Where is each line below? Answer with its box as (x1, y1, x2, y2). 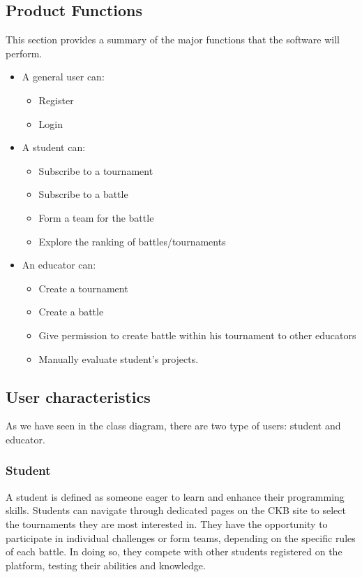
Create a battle (38, 304, 104, 319)
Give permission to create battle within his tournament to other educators (38, 327, 356, 342)
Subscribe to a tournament (38, 163, 153, 178)
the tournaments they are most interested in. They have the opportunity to (6, 516, 328, 531)
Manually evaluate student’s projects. (38, 351, 199, 366)
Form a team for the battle (38, 210, 154, 225)
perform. (6, 45, 43, 60)
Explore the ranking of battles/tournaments (38, 234, 226, 248)
